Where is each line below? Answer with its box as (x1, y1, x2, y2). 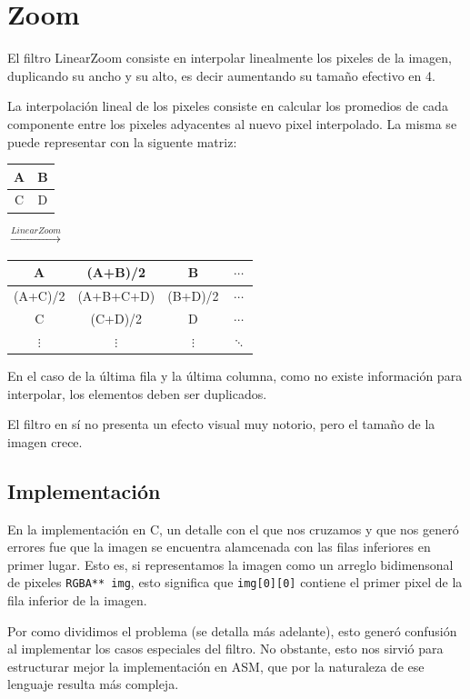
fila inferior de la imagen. (7, 591, 147, 610)
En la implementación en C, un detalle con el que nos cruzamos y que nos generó (7, 519, 459, 538)
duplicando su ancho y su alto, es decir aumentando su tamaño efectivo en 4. (7, 65, 435, 85)
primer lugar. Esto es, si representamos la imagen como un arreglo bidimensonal (7, 554, 454, 574)
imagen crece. (7, 432, 83, 451)
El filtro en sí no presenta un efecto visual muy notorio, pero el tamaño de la (7, 414, 435, 434)
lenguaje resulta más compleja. (7, 674, 179, 694)
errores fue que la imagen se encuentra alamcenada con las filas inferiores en (7, 537, 431, 556)
